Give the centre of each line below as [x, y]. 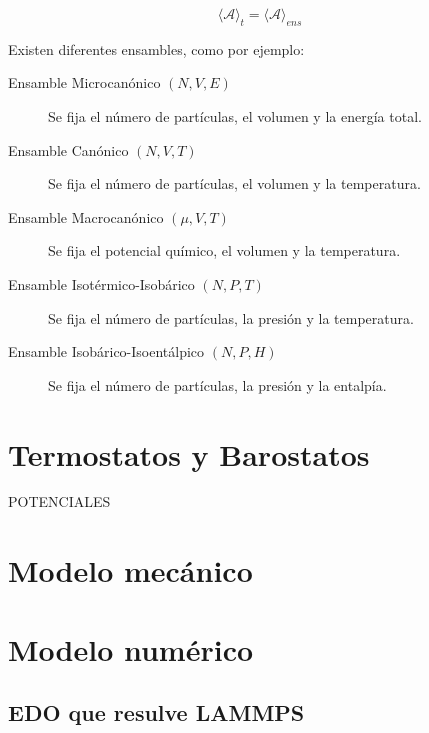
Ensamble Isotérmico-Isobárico [101, 283]
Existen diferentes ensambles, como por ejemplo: [156, 48]
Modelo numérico [131, 648]
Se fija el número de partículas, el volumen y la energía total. [235, 115]
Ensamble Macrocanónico [86, 216]
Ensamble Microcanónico [84, 82]
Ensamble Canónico [68, 149]
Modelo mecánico [130, 570]
